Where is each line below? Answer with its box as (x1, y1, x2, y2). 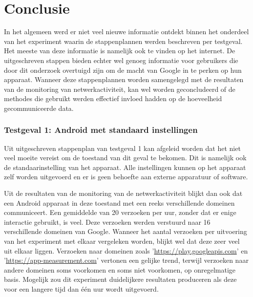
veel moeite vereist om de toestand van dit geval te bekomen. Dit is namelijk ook (4, 152, 247, 163)
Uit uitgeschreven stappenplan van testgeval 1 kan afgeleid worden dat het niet (4, 143, 241, 153)
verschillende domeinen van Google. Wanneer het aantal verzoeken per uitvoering (4, 226, 247, 236)
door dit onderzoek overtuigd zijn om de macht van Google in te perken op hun (4, 64, 242, 75)
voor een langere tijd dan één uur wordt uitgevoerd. (4, 284, 159, 294)
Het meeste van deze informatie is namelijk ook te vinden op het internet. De (4, 45, 235, 56)
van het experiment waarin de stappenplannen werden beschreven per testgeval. (4, 36, 243, 46)
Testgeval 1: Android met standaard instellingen (4, 124, 198, 136)
